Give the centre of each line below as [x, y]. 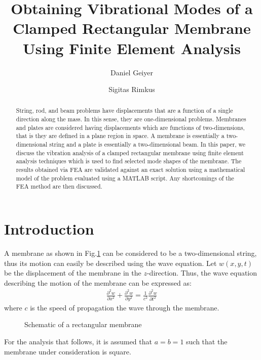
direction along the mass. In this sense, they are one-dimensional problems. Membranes [131, 119]
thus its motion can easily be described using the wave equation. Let [110, 263]
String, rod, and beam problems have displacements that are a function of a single [124, 110]
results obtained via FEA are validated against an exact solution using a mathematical [130, 170]
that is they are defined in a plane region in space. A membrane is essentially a [120, 136]
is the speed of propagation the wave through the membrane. [125, 307]
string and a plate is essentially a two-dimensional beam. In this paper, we [147, 144]
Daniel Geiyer [132, 72]
